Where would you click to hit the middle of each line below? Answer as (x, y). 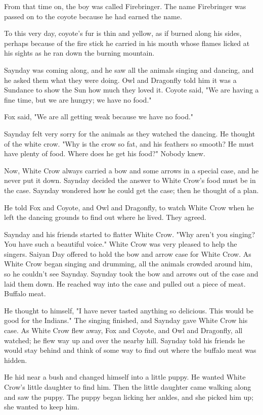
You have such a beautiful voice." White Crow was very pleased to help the (121, 244)
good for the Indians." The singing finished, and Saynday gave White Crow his (126, 320)
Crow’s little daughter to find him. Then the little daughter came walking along (128, 387)
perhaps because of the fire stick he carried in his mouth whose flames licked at (127, 43)
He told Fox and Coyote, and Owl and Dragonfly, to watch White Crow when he (129, 207)
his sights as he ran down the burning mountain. (79, 53)
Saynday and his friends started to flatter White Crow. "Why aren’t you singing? (130, 234)
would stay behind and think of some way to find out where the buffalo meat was (130, 350)
